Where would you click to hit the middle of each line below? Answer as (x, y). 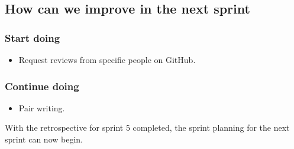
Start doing (33, 37)
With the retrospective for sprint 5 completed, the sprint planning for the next (147, 128)
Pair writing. (42, 107)
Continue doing (42, 86)
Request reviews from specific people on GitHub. (107, 59)
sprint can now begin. (44, 139)
